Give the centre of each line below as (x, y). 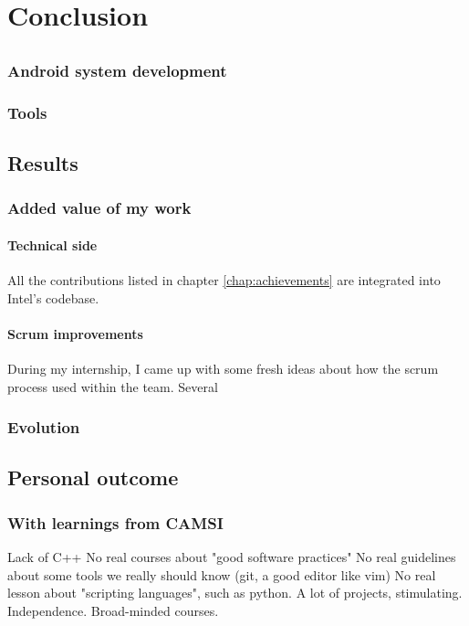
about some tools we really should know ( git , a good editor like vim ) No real (222, 574)
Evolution (44, 427)
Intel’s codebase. (53, 297)
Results (43, 162)
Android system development (117, 70)
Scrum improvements (75, 333)
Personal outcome (93, 477)
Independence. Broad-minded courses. (113, 610)
